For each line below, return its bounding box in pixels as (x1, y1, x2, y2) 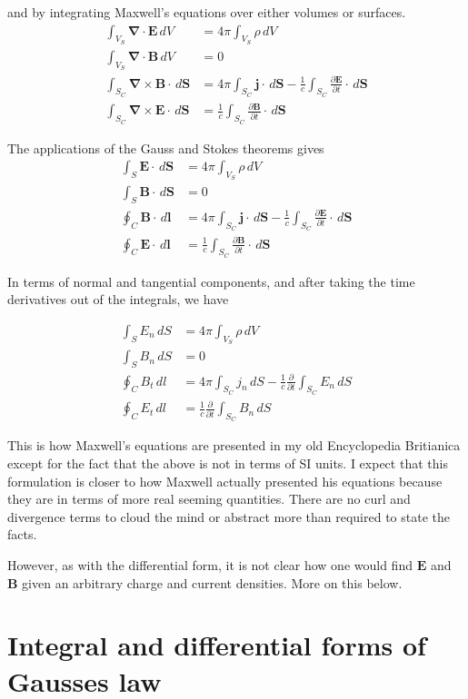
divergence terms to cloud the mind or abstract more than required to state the (7, 507, 450, 526)
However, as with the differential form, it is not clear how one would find (7, 556, 413, 575)
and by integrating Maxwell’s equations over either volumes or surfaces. (7, 3, 406, 21)
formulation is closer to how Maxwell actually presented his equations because (7, 471, 443, 490)
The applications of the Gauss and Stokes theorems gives (7, 138, 324, 157)
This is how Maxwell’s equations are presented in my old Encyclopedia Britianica (7, 436, 461, 455)
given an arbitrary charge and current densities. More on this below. (22, 573, 403, 592)
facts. (7, 525, 37, 544)
